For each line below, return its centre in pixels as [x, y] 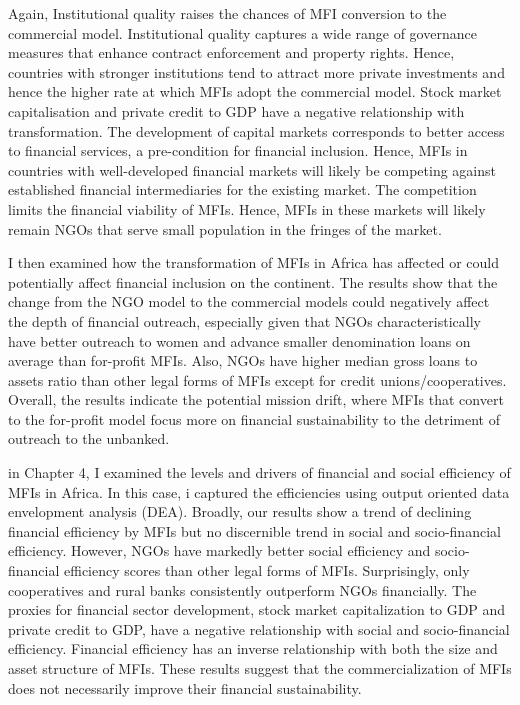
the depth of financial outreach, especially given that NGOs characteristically [244, 320]
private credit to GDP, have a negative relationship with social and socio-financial [259, 628]
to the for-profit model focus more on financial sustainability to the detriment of [254, 418]
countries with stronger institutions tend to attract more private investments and [256, 71]
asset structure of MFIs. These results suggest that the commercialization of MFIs [260, 668]
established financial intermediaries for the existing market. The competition [242, 189]
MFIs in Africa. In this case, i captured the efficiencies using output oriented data [259, 491]
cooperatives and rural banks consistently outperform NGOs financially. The [242, 589]
